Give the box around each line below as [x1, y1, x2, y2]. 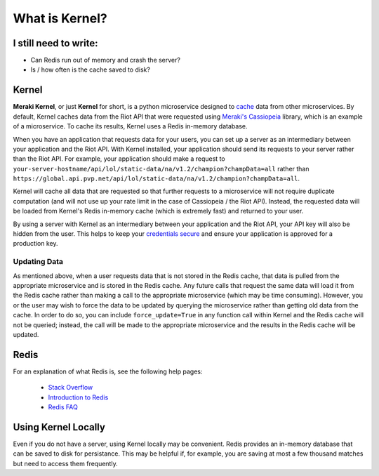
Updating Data [13, 257, 63, 267]
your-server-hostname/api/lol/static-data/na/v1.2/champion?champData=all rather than [13, 164, 310, 173]
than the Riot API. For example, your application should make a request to [13, 154, 225, 163]
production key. [13, 239, 58, 248]
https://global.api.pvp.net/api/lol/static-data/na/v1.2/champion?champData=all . [13, 174, 300, 183]
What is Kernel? [13, 11, 108, 26]
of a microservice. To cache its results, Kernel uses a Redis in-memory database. [13, 122, 248, 131]
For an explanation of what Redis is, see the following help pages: [13, 367, 203, 376]
